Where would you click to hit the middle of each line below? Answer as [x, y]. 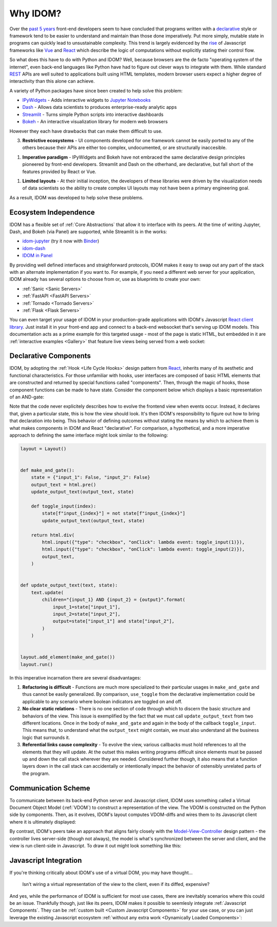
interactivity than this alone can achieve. [52, 81]
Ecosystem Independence [52, 212]
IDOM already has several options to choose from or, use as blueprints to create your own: [105, 279]
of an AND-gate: [27, 397]
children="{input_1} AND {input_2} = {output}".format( [114, 600]
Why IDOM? [35, 13]
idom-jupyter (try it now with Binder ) [61, 241]
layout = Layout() [43, 449]
